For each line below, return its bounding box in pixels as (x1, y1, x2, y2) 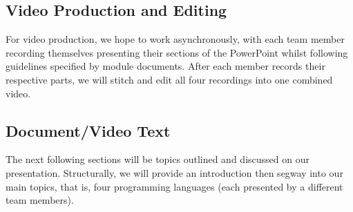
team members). (6, 193, 74, 207)
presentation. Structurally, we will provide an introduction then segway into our (6, 165, 343, 180)
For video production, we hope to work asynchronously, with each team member (6, 32, 345, 46)
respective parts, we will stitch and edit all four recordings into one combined (6, 72, 333, 86)
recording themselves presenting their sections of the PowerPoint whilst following (6, 45, 348, 59)
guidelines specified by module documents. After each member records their (6, 59, 325, 73)
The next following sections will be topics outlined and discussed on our (6, 152, 309, 166)
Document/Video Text (6, 119, 171, 141)
